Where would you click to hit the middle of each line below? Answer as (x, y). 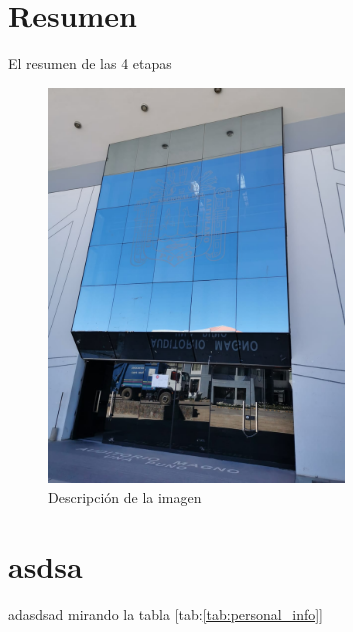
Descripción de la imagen (125, 497)
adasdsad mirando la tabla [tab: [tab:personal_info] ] (166, 613)
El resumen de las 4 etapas (90, 63)
